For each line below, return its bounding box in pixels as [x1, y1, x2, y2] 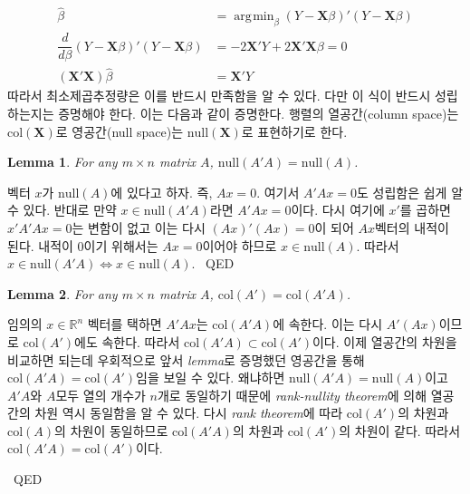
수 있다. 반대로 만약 [7, 200, 117, 219]
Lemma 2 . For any [7, 284, 118, 303]
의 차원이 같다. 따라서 [339, 421, 461, 440]
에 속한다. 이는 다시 [273, 315, 383, 334]
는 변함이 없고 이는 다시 [72, 218, 206, 237]
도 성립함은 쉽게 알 [357, 182, 464, 201]
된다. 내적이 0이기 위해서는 [7, 236, 158, 255]
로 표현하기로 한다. [241, 121, 348, 140]
